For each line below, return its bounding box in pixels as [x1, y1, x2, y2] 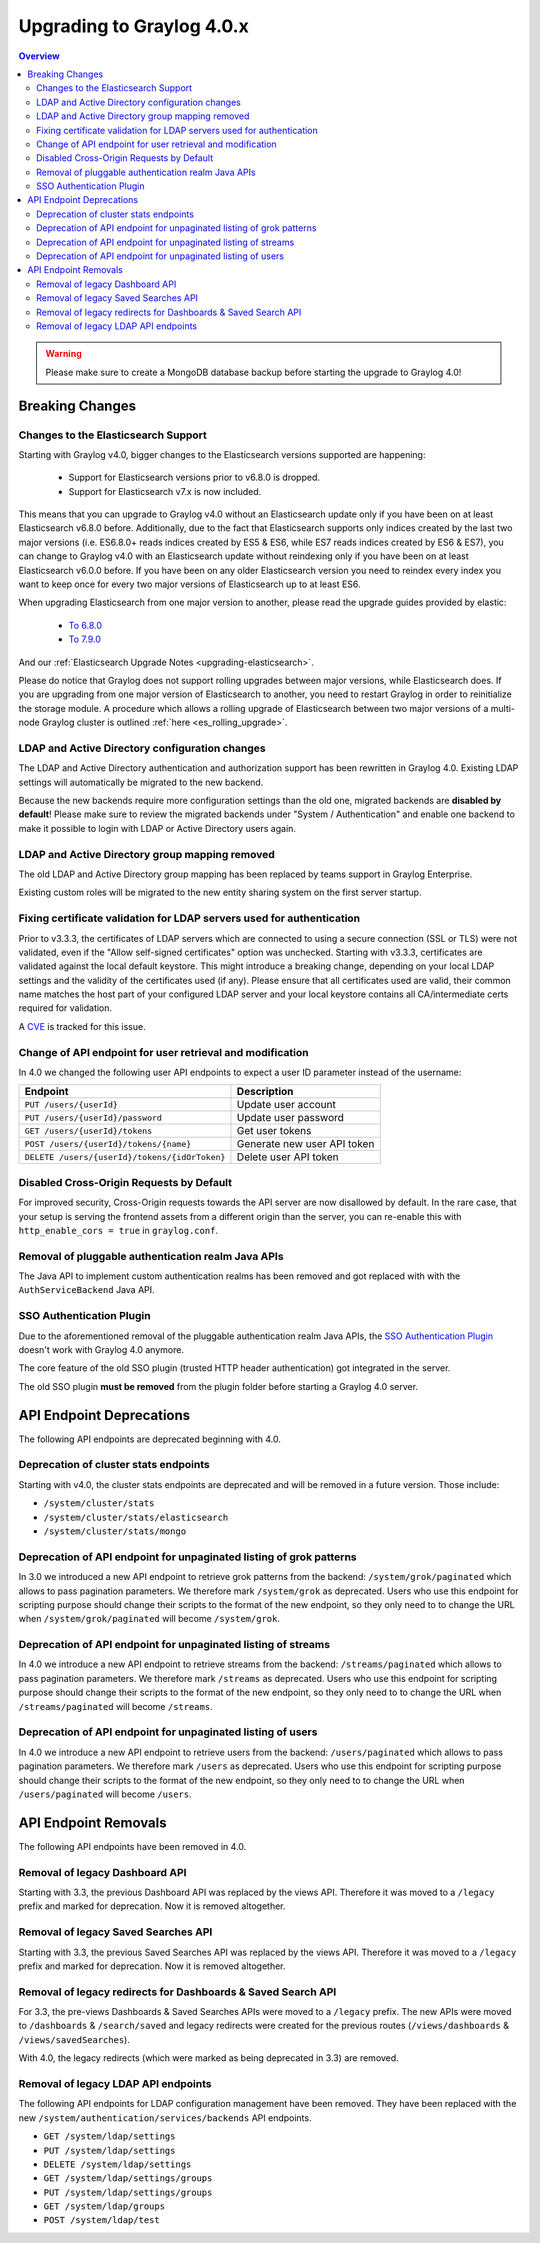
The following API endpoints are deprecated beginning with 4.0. [18, 1433, 282, 1445]
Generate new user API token [236, 1137, 375, 1151]
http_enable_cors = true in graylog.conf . [18, 1224, 219, 1236]
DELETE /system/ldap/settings [43, 2158, 192, 2170]
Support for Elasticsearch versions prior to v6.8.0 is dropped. [68, 471, 320, 484]
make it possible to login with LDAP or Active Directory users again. [18, 822, 297, 834]
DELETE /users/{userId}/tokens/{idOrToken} [24, 1151, 226, 1162]
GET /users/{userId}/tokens [24, 1125, 153, 1136]
